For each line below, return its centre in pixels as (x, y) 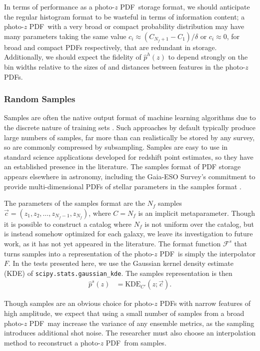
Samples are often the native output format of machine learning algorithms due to (130, 117)
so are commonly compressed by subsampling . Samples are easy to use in (116, 147)
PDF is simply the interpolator (208, 253)
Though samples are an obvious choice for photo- (79, 303)
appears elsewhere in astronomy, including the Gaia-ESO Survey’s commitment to (130, 176)
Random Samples (40, 99)
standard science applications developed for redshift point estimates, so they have (129, 156)
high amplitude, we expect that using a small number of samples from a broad (124, 313)
